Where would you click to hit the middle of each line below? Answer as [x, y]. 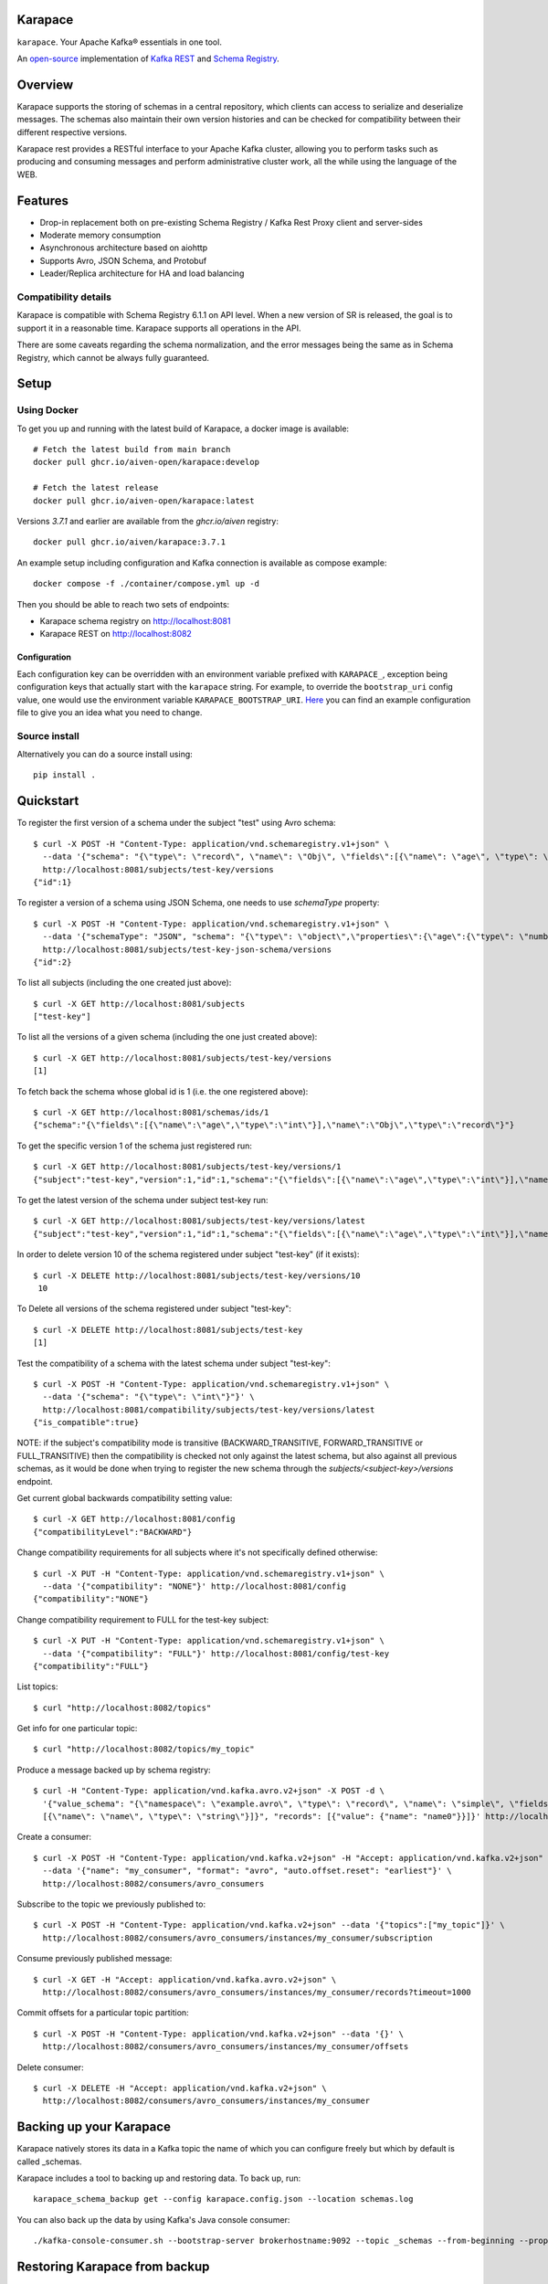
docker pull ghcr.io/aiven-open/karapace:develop [147, 462]
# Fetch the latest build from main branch [132, 449]
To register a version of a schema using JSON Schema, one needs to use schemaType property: [198, 903]
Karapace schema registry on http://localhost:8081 [135, 621]
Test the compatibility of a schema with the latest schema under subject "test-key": [174, 1363]
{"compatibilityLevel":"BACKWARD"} [113, 1532]
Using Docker [47, 410]
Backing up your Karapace [94, 2127]
